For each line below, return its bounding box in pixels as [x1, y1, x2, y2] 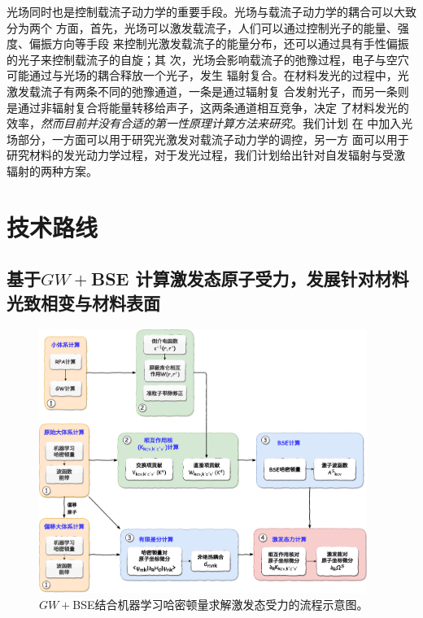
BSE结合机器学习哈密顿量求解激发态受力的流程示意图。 [72, 595, 368, 612]
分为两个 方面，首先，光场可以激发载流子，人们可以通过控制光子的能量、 [7, 19, 398, 36]
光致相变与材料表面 [7, 289, 160, 315]
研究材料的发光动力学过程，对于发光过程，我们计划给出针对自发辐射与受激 [7, 146, 405, 163]
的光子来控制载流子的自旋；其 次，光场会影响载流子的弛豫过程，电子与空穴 [7, 50, 409, 67]
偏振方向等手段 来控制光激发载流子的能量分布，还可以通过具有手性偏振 [28, 35, 409, 52]
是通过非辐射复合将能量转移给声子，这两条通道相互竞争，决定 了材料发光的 [7, 98, 409, 115]
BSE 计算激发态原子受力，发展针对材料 [91, 266, 409, 291]
